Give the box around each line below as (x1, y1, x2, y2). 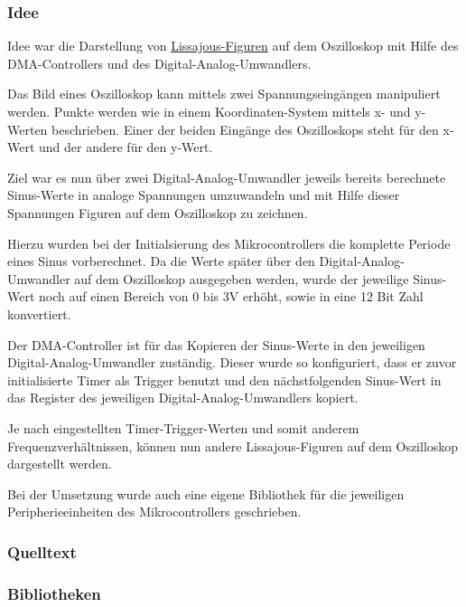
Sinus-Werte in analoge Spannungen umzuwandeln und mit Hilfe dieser (7, 185, 400, 204)
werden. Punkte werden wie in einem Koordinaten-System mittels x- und (7, 102, 411, 120)
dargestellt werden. (7, 454, 112, 473)
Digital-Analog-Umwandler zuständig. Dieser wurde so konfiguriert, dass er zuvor (7, 353, 457, 372)
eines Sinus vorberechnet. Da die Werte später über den (7, 251, 315, 270)
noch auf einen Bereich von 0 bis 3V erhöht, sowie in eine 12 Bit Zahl (39, 287, 424, 306)
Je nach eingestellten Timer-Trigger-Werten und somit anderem (7, 418, 359, 437)
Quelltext (7, 540, 77, 563)
